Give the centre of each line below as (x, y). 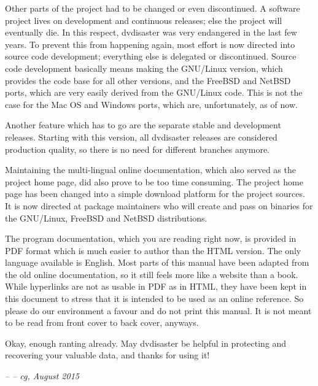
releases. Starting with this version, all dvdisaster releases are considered (141, 137)
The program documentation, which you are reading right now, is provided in (151, 238)
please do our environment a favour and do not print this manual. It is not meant (158, 310)
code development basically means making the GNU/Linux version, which (144, 68)
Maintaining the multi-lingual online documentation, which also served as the (150, 170)
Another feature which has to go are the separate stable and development (143, 125)
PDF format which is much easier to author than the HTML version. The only (153, 250)
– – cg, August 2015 (42, 376)
